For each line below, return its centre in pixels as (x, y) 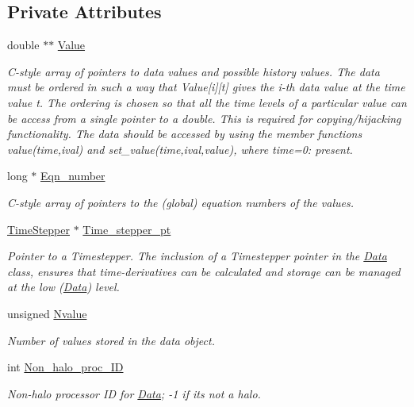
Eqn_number (73, 176)
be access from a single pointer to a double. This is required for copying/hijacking (204, 118)
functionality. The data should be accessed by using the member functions (185, 134)
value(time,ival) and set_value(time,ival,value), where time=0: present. (180, 149)
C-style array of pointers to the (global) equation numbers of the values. (180, 202)
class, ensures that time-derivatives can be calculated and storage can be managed (204, 271)
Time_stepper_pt (127, 229)
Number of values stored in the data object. (111, 340)
